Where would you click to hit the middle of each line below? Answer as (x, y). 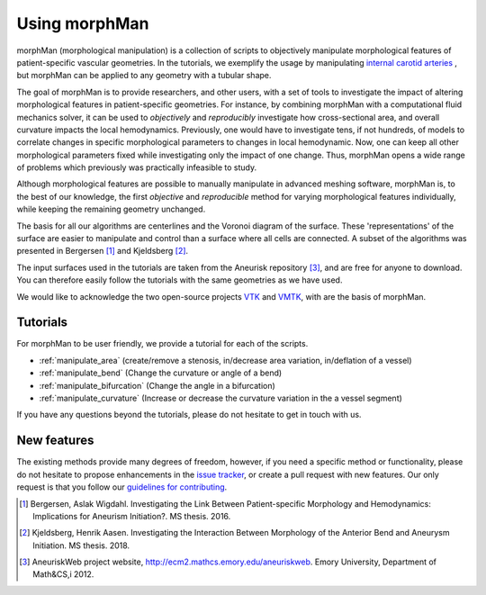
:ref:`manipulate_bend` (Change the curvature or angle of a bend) (161, 373)
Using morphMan (83, 23)
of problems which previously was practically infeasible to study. (137, 167)
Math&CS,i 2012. (63, 574)
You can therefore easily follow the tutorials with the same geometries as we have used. (180, 280)
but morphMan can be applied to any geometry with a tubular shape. (144, 76)
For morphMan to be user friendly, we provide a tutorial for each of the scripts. (162, 344)
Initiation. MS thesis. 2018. (81, 545)
